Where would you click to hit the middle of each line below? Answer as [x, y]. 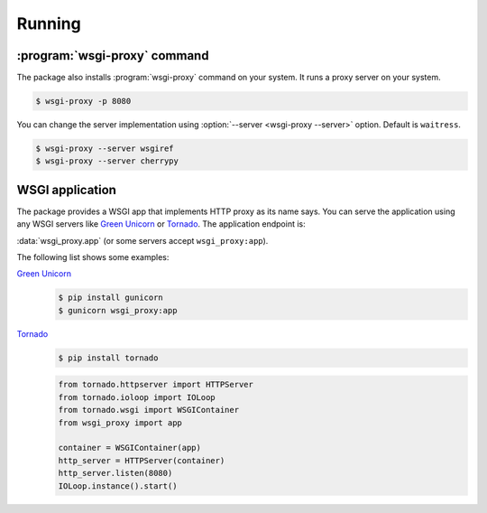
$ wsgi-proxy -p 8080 [83, 101]
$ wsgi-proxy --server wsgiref [105, 149]
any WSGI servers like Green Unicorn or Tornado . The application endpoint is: [161, 224]
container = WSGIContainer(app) [130, 448]
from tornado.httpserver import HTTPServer [156, 385]
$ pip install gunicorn [111, 298]
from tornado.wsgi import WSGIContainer [148, 410]
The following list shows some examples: [93, 257]
